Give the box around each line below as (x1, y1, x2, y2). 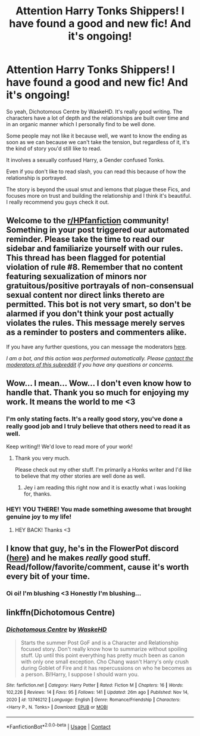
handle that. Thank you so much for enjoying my (6, 388, 189, 398)
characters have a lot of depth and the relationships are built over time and (6, 114, 189, 121)
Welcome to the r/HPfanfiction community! (6, 216, 170, 226)
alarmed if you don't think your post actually (6, 308, 174, 319)
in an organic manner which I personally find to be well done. (6, 120, 156, 127)
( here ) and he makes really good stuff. (6, 553, 151, 563)
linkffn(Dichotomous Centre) (6, 607, 115, 618)
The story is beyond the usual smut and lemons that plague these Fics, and (6, 186, 190, 193)
